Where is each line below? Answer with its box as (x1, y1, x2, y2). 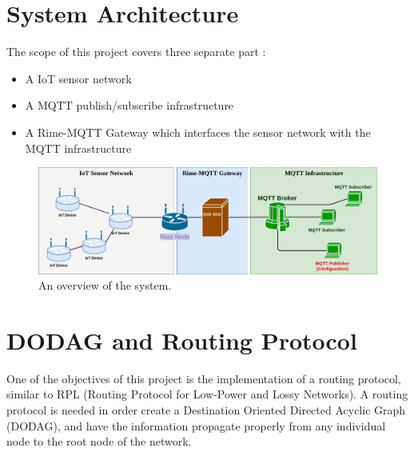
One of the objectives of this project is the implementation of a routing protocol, (6, 370, 401, 386)
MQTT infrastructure (25, 139, 132, 156)
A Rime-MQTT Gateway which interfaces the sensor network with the (25, 123, 371, 140)
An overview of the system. (38, 277, 172, 294)
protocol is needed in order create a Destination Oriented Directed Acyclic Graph (6, 402, 406, 418)
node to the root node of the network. (6, 433, 192, 450)
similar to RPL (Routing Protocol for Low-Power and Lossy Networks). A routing (6, 386, 408, 402)
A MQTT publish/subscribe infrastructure (25, 97, 234, 114)
